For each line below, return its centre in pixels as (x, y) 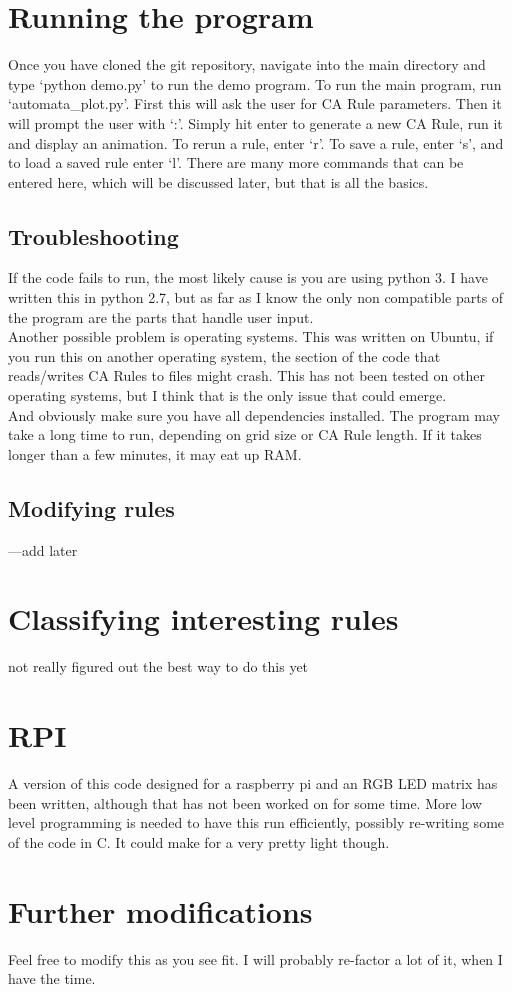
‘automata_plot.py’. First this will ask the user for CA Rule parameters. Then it (255, 103)
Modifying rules (91, 507)
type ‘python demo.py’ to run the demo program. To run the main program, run (255, 83)
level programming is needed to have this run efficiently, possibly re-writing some (256, 822)
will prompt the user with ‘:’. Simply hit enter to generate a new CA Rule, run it (255, 122)
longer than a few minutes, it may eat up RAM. (155, 453)
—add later (43, 549)
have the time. (52, 978)
